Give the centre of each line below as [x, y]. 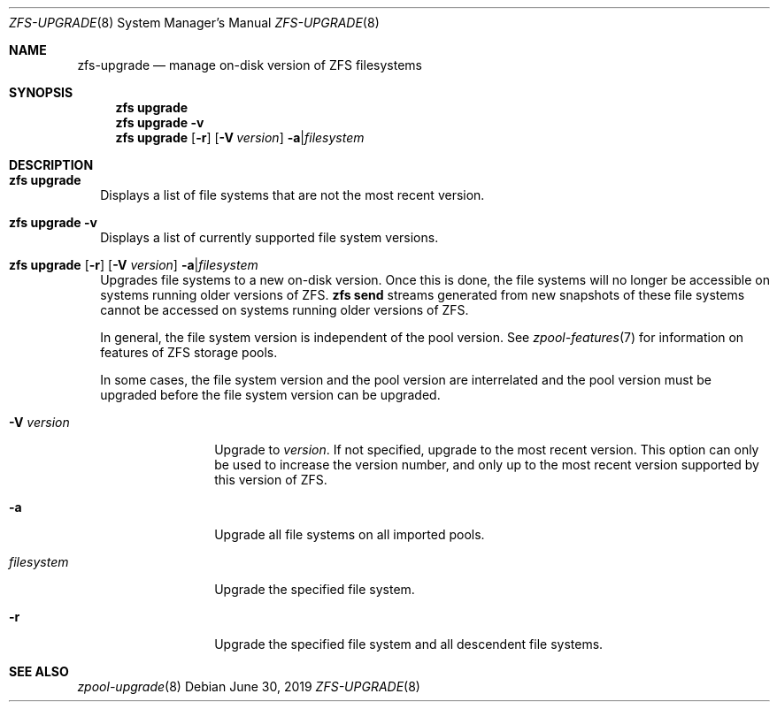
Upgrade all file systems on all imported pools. [350, 534]
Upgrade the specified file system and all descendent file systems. [409, 644]
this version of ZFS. [271, 480]
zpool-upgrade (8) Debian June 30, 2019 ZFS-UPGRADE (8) [249, 686]
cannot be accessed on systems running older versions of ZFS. [285, 310]
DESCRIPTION [51, 165]
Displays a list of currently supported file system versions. [269, 237]
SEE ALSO [39, 671]
